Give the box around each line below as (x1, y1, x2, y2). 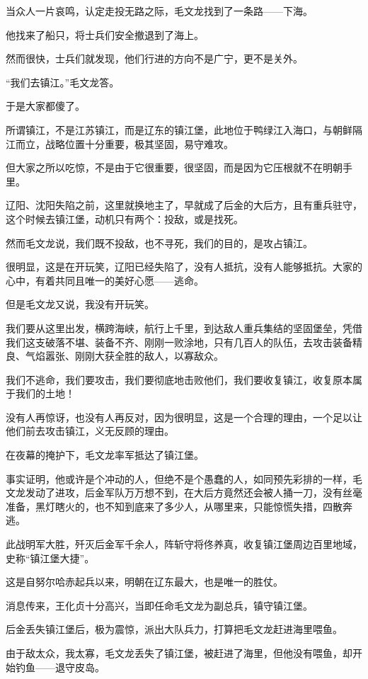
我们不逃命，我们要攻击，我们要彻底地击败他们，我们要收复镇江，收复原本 (6, 372, 352, 387)
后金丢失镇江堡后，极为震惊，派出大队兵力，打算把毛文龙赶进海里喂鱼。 (6, 622, 343, 637)
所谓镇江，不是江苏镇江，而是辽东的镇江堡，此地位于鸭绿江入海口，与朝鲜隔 (6, 122, 362, 137)
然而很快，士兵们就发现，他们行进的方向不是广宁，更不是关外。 (6, 51, 303, 66)
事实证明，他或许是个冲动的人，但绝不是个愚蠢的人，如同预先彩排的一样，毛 (6, 471, 362, 486)
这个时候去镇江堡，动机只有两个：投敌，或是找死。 (6, 211, 243, 226)
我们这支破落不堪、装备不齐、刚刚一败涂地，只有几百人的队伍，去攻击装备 (6, 334, 352, 349)
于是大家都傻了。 (6, 98, 85, 113)
